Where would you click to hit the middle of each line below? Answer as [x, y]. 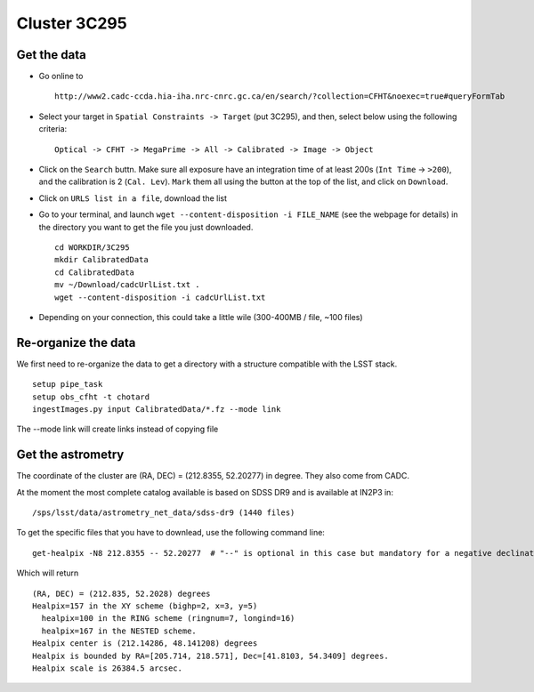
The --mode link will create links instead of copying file [117, 429]
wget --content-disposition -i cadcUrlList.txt [160, 297]
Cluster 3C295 [72, 23]
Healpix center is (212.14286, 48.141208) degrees [145, 644]
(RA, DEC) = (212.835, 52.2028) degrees [121, 593]
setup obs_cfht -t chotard [91, 397]
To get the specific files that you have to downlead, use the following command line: [170, 533]
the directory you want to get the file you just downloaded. [146, 227]
